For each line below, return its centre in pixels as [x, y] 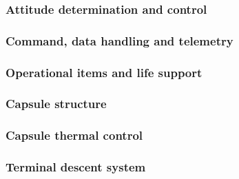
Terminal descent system [76, 167]
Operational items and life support [104, 72]
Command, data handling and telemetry [119, 40]
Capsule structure [56, 104]
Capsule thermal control [74, 135]
